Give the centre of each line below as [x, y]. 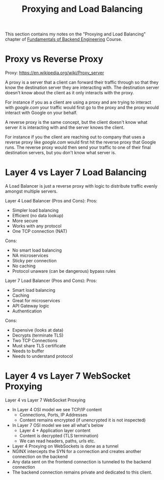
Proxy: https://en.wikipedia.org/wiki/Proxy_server [55, 73]
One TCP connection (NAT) [40, 231]
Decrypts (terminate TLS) [38, 336]
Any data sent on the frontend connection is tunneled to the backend [82, 462]
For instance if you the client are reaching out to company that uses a [75, 137]
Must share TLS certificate [39, 346]
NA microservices [30, 255]
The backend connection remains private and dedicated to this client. [82, 472]
